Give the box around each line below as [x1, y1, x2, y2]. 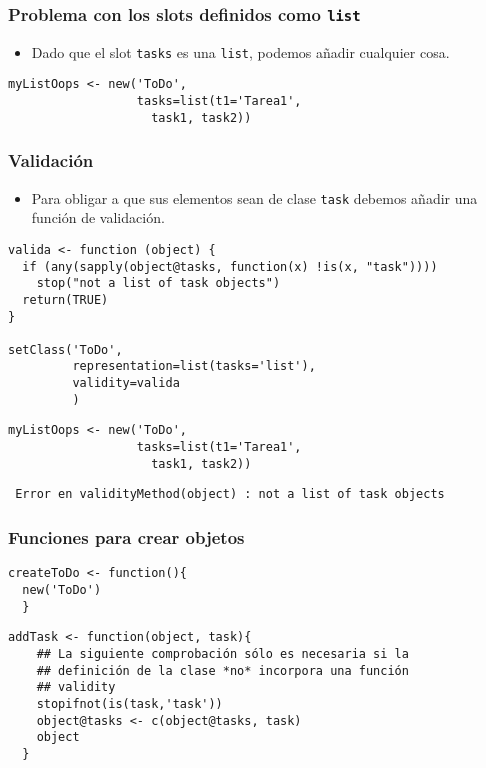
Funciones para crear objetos [8, 524, 245, 549]
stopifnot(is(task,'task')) [36, 696, 223, 711]
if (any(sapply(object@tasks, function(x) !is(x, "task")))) [22, 259, 438, 274]
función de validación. [31, 207, 165, 228]
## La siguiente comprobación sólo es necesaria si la [36, 646, 409, 661]
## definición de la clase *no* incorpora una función [36, 663, 409, 678]
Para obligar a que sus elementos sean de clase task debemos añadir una [31, 187, 478, 208]
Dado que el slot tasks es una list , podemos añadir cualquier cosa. [31, 41, 450, 62]
